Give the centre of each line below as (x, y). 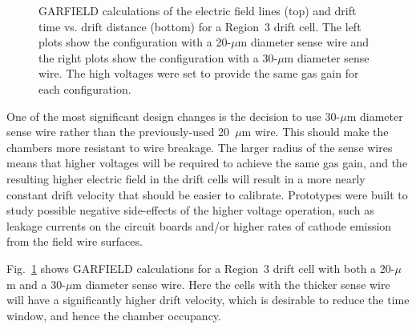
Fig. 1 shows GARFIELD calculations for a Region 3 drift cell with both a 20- (201, 268)
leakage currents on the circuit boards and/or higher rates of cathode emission (199, 225)
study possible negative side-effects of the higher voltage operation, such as (190, 210)
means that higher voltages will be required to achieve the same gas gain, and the (207, 163)
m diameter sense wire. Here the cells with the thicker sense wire (231, 284)
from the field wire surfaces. (75, 241)
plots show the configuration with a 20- (135, 42)
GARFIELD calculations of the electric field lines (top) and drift (198, 10)
